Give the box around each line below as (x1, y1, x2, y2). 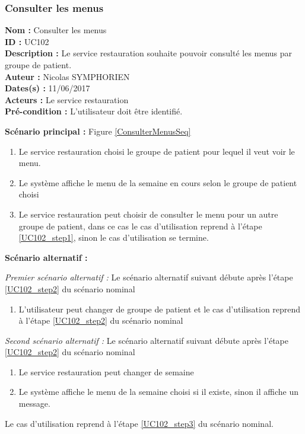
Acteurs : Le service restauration (5, 93, 129, 106)
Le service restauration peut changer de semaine (18, 365, 194, 378)
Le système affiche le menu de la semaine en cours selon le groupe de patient (18, 176, 297, 189)
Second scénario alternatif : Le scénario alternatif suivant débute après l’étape (5, 334, 288, 346)
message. (18, 397, 50, 410)
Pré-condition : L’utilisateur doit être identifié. (5, 105, 183, 117)
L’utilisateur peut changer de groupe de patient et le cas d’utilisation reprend (18, 302, 301, 315)
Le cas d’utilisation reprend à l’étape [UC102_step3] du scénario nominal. (5, 417, 274, 429)
